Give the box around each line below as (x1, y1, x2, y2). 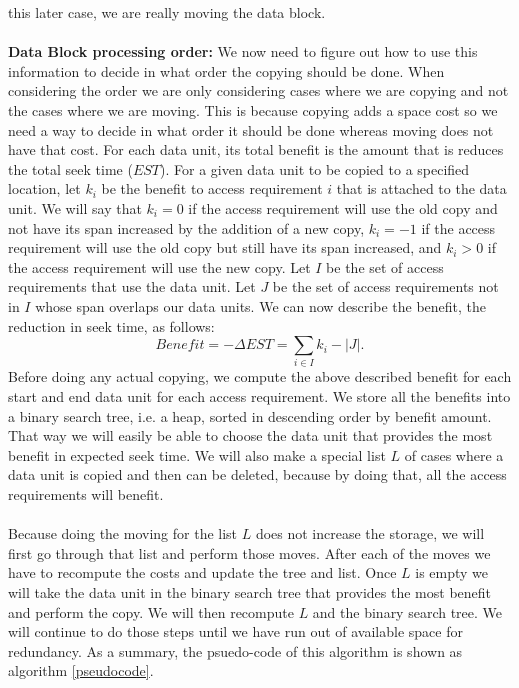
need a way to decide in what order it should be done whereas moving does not (8, 119, 494, 140)
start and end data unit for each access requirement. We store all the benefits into (8, 386, 511, 407)
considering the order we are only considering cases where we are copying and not (8, 80, 509, 101)
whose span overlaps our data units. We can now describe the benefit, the (35, 295, 487, 316)
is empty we (415, 562, 489, 583)
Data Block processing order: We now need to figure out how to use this (8, 41, 478, 62)
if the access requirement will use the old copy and (188, 197, 498, 218)
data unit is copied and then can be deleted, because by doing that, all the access (8, 464, 507, 485)
